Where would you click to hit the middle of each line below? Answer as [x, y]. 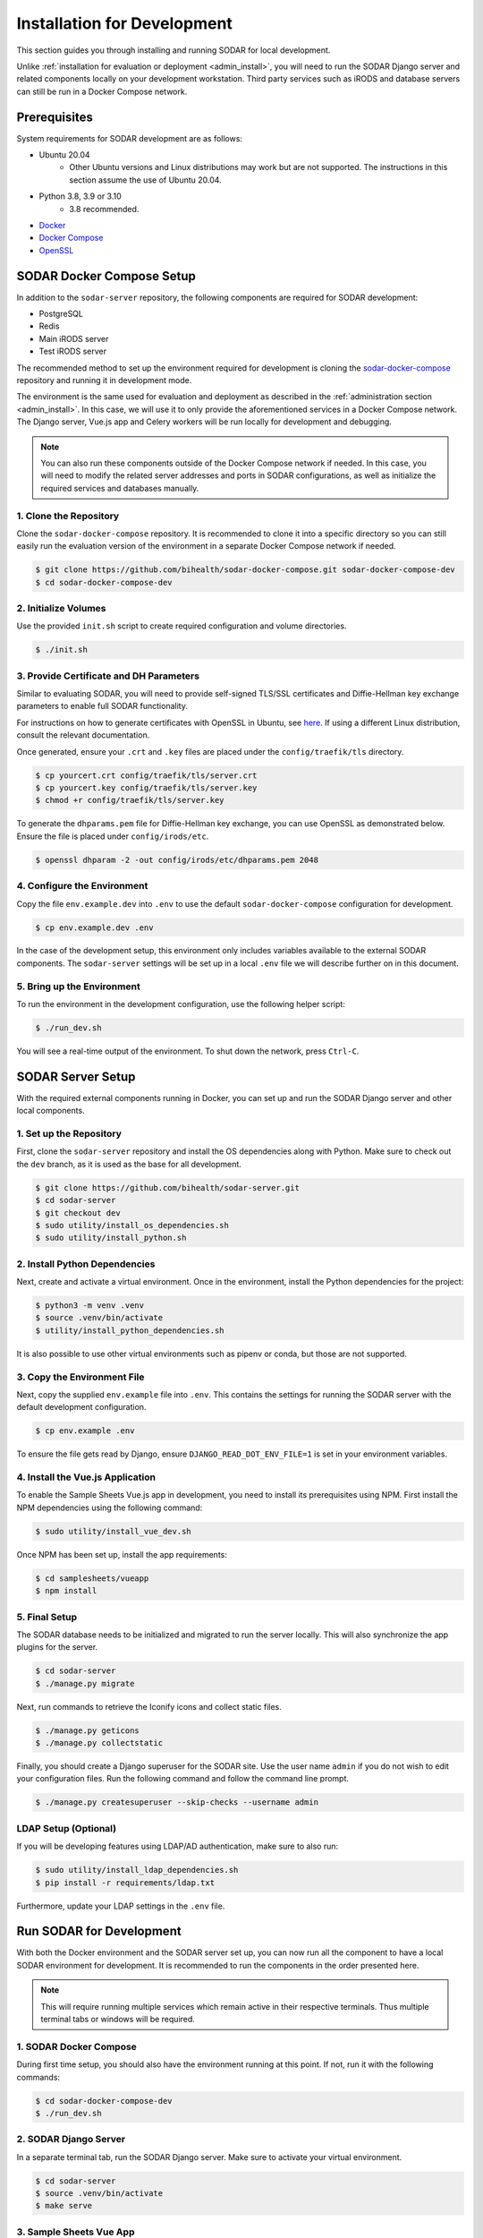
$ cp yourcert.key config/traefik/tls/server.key [146, 788]
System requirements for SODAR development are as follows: [130, 138]
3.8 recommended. [104, 209]
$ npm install [66, 1591]
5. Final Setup [47, 1617]
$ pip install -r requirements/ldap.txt [125, 1883]
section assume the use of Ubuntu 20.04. [146, 180]
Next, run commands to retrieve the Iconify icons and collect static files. [149, 1706]
